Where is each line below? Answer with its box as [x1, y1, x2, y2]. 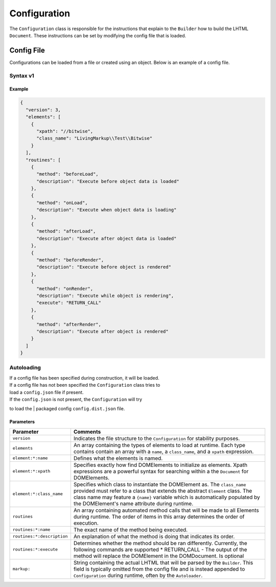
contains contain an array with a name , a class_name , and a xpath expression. [73, 448, 254, 455]
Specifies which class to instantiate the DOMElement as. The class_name [73, 481, 246, 488]
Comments [73, 428, 101, 435]
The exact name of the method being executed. [73, 526, 188, 533]
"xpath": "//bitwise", [36, 128, 94, 134]
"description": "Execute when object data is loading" [36, 207, 177, 213]
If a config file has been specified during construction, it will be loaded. [9, 374, 159, 381]
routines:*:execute [12, 547, 58, 552]
